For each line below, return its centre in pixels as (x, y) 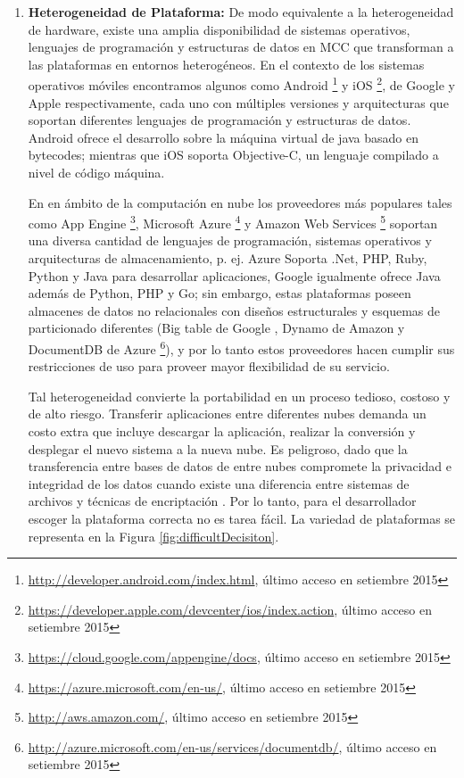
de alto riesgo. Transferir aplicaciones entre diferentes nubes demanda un (227, 414)
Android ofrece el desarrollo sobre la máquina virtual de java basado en (224, 137)
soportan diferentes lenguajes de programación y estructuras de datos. (220, 120)
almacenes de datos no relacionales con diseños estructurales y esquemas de (234, 310)
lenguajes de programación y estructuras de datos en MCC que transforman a (241, 47)
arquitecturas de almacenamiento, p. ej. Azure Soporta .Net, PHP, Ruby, (228, 258)
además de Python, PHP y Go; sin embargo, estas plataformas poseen (220, 293)
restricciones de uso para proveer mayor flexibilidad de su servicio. (209, 366)
